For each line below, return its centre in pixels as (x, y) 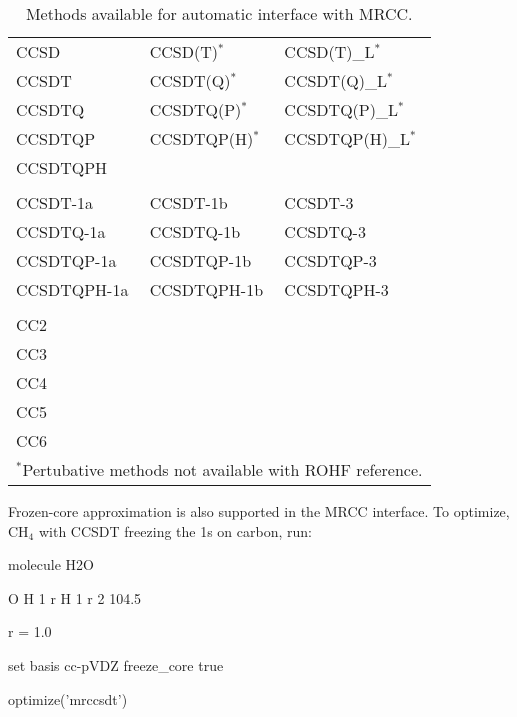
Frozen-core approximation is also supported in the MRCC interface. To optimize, (259, 511)
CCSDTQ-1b (195, 231)
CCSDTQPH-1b (206, 289)
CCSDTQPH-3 (336, 289)
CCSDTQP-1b (200, 260)
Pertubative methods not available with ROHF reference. (222, 469)
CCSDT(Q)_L (336, 80)
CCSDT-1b (188, 202)
